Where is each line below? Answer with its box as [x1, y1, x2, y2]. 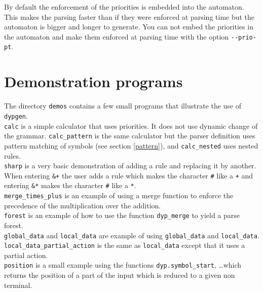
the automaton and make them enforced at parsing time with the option [4, 31, 229, 42]
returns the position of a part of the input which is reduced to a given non [4, 270, 235, 280]
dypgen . [4, 110, 28, 121]
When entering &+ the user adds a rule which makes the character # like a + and [4, 170, 253, 180]
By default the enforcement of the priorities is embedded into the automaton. [4, 2, 244, 12]
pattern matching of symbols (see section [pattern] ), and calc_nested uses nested [4, 140, 258, 151]
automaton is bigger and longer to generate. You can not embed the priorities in [4, 21, 253, 32]
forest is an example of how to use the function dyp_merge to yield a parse [4, 210, 240, 221]
